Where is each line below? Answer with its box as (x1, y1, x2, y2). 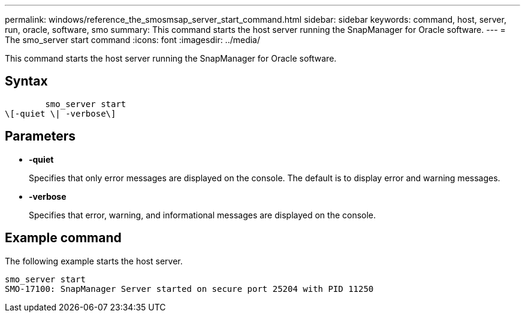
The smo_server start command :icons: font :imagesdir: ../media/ (5, 35, 261, 45)
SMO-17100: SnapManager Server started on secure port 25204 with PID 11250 (5, 284, 374, 294)
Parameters (5, 129, 76, 144)
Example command (5, 230, 122, 246)
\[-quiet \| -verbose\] (5, 108, 116, 118)
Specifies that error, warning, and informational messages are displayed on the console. (29, 209, 376, 220)
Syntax (5, 74, 48, 89)
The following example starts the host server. (5, 255, 183, 266)
